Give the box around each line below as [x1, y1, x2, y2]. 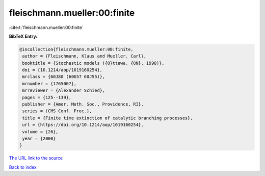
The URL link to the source [9, 155, 63, 161]
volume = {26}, [22, 129, 59, 134]
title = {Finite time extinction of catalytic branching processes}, [22, 115, 193, 121]
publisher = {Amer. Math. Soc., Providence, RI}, [22, 101, 144, 107]
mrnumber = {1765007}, [22, 81, 77, 86]
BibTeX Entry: [9, 33, 38, 39]
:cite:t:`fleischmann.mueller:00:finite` [9, 25, 83, 30]
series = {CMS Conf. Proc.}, [22, 108, 92, 114]
